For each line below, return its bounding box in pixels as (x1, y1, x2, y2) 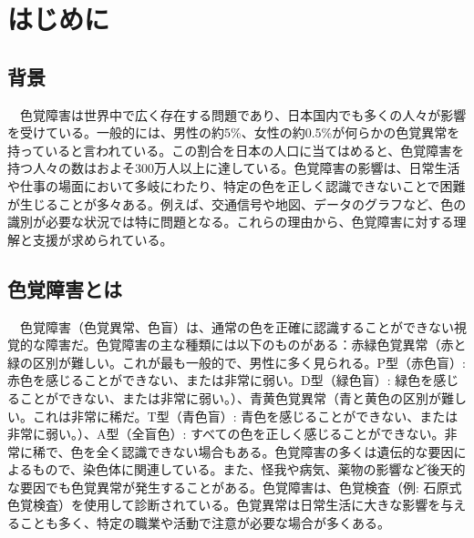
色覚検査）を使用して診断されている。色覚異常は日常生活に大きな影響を (7, 495, 441, 514)
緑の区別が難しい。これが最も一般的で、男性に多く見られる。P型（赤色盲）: (7, 352, 466, 371)
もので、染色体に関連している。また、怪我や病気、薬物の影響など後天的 (32, 460, 466, 479)
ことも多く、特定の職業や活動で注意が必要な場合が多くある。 (19, 513, 390, 533)
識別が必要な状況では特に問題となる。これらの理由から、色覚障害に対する (7, 212, 454, 231)
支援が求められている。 (32, 229, 173, 249)
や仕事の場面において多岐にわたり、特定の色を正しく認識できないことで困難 (7, 176, 466, 195)
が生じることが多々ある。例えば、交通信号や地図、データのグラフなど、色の (7, 194, 467, 213)
